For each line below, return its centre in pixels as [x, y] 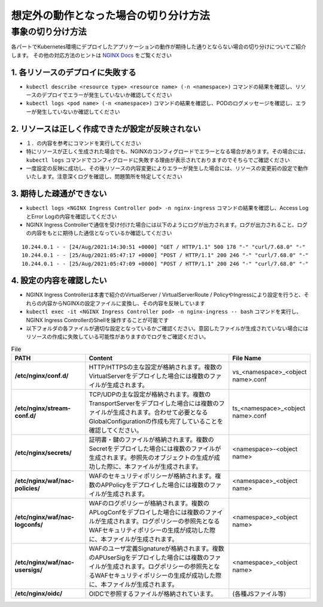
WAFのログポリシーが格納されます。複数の [149, 503]
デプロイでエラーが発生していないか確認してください [107, 95]
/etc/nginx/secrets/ [43, 453]
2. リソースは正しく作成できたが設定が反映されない [106, 129]
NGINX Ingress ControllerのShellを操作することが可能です [97, 320]
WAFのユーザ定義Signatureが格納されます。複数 [156, 549]
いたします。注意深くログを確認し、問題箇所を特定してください [104, 177]
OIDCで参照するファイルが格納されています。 [153, 594]
